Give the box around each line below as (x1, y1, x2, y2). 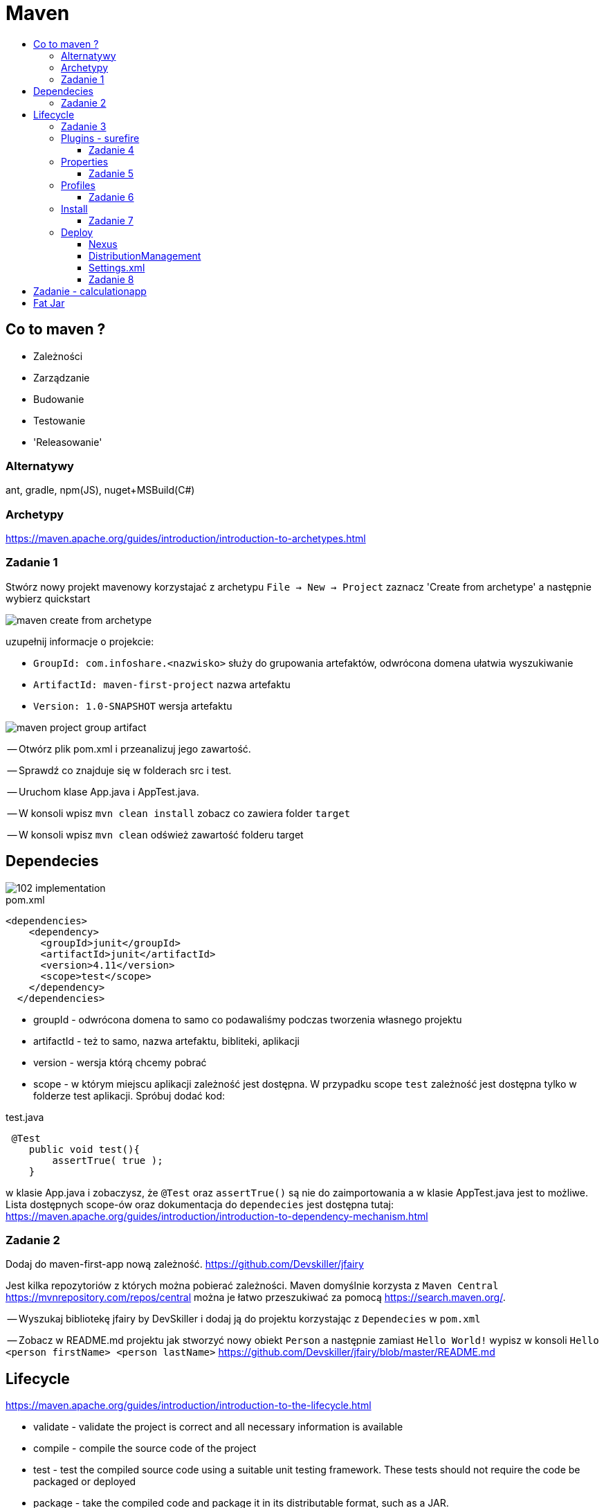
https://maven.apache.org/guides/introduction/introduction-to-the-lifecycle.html (6, 1399, 372, 1412)
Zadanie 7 (89, 214, 134, 226)
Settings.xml (89, 261, 145, 273)
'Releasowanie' (33, 436, 102, 448)
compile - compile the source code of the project (33, 1442, 257, 1455)
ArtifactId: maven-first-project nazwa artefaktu (33, 678, 291, 690)
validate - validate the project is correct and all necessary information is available (33, 1421, 403, 1433)
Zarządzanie (33, 371, 90, 384)
